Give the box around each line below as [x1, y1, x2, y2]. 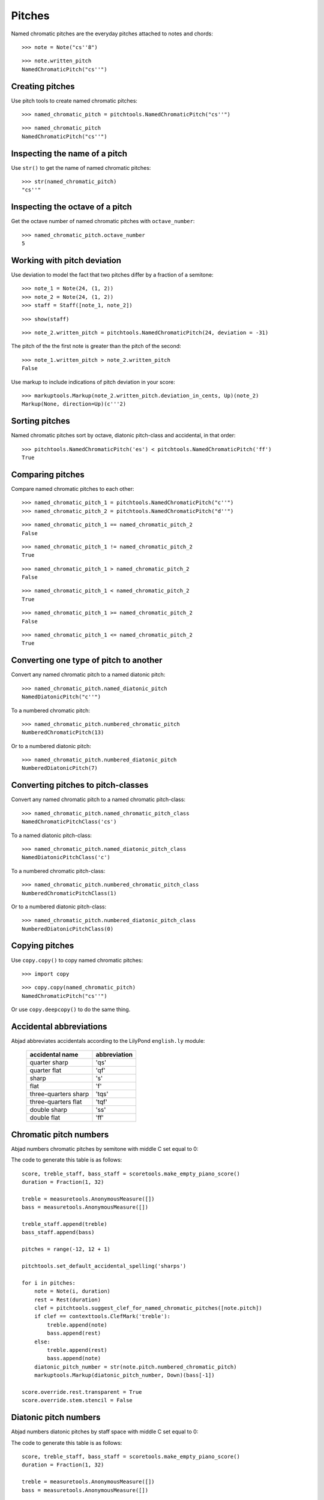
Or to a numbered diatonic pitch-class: [11, 903, 107, 910]
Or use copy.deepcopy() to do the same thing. [11, 1006, 131, 1013]
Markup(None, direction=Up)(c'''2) [22, 401, 127, 407]
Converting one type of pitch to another [11, 655, 163, 665]
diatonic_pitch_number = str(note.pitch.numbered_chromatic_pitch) [34, 1363, 237, 1370]
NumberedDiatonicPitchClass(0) [22, 925, 114, 932]
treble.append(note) [47, 1321, 107, 1328]
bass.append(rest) [47, 1330, 101, 1337]
